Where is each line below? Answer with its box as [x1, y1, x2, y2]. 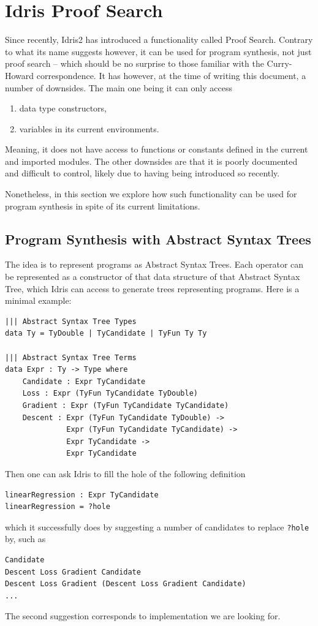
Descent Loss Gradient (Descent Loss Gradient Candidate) [5, 579, 246, 589]
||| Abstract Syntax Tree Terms [5, 353, 137, 362]
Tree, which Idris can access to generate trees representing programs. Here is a [5, 282, 300, 295]
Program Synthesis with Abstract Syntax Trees [5, 229, 311, 248]
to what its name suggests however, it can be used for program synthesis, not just [5, 45, 312, 58]
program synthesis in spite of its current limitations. [5, 199, 200, 212]
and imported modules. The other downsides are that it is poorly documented [5, 154, 298, 167]
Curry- [267, 57, 292, 70]
